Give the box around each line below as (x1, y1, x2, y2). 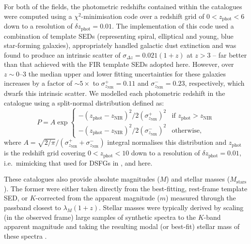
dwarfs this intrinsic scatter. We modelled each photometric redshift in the (4, 88, 225, 98)
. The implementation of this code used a (112, 21, 234, 31)
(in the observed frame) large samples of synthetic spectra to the (4, 212, 196, 222)
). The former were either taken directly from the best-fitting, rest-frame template (4, 183, 248, 193)
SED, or (4, 193, 28, 203)
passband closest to (4, 202, 61, 212)
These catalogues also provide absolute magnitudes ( (4, 174, 160, 184)
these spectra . (4, 230, 47, 241)
